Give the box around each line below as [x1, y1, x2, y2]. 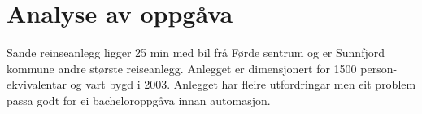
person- [360, 59, 398, 77]
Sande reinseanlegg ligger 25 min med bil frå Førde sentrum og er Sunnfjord [7, 44, 385, 61]
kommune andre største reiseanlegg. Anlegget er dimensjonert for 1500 [7, 59, 357, 77]
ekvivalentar [7, 76, 67, 93]
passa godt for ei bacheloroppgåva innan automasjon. [7, 91, 271, 108]
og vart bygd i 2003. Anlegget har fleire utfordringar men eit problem [70, 76, 416, 93]
